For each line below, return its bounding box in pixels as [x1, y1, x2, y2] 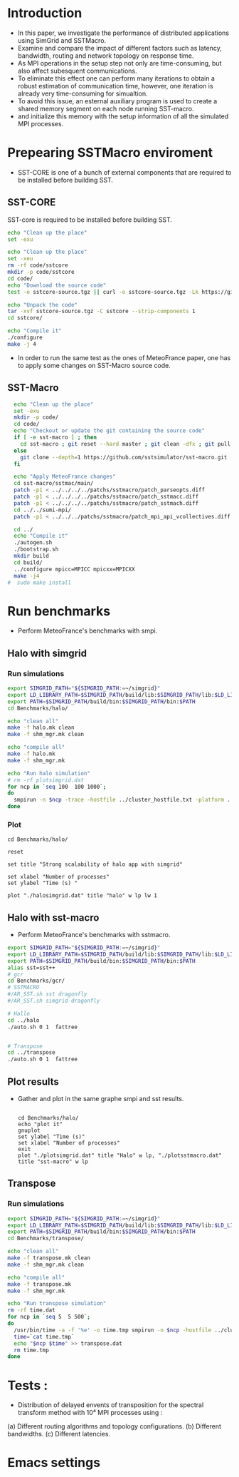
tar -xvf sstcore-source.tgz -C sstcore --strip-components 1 [7, 308, 196, 315]
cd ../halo [7, 1016, 40, 1024]
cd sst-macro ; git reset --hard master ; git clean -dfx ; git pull [20, 440, 231, 447]
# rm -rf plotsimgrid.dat [7, 776, 84, 784]
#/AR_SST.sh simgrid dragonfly [7, 997, 100, 1005]
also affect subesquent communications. [17, 66, 137, 75]
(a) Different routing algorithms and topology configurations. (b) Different [7, 1422, 222, 1431]
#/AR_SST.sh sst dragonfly [7, 991, 87, 998]
